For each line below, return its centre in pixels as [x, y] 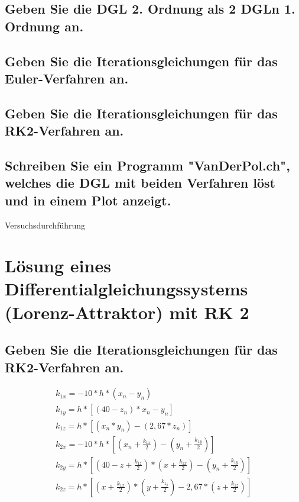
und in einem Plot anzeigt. [88, 200]
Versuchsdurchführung [45, 225]
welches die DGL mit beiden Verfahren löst [140, 183]
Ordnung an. [44, 26]
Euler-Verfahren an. [67, 78]
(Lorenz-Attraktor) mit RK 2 [127, 312]
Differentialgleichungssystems [126, 289]
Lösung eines [58, 266]
